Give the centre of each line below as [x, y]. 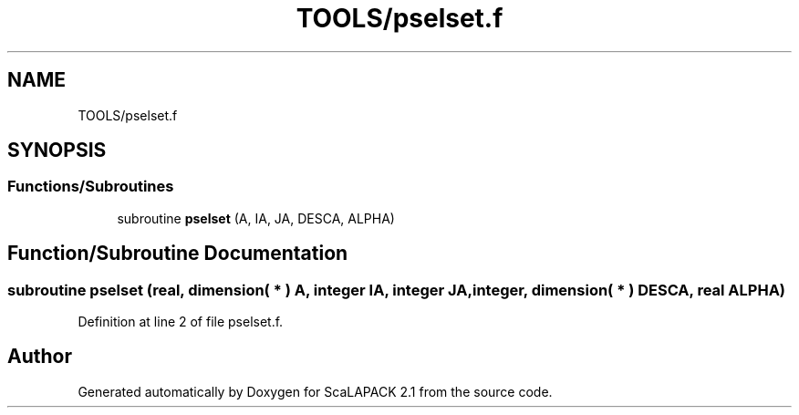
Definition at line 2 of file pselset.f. [181, 322]
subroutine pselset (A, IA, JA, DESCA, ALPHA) [256, 218]
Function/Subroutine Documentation [178, 254]
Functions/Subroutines [91, 187]
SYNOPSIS [57, 150]
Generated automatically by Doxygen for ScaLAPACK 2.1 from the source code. [315, 391]
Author [40, 357]
